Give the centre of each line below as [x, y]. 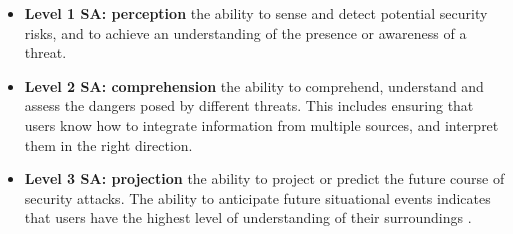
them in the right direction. [108, 144]
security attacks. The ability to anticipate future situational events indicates [257, 197]
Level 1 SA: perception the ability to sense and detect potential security [256, 13]
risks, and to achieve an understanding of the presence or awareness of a [245, 32]
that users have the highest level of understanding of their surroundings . [248, 217]
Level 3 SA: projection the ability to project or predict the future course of [264, 178]
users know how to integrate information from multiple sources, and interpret [261, 124]
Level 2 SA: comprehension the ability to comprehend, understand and [254, 85]
